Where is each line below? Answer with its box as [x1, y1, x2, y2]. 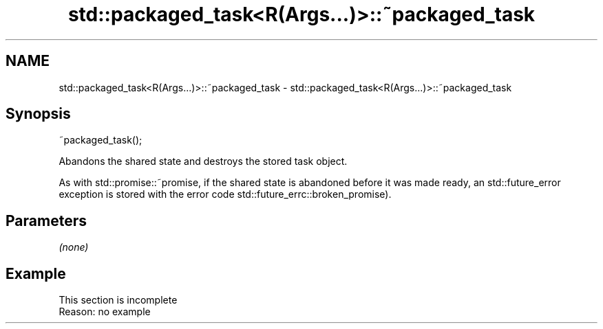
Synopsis [6, 105, 71, 123]
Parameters [6, 212, 87, 229]
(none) [59, 241, 89, 253]
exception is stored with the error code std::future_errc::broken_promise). [59, 188, 392, 201]
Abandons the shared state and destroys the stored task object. [59, 155, 348, 168]
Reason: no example [59, 306, 151, 318]
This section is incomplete [59, 294, 178, 306]
